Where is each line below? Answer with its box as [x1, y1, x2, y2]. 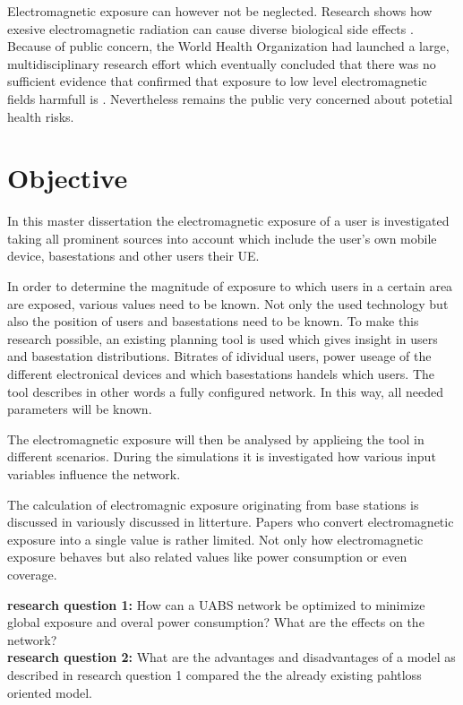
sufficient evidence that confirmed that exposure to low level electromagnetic [7, 72, 427, 90]
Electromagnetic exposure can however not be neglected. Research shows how [7, 2, 433, 20]
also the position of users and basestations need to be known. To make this [7, 312, 419, 331]
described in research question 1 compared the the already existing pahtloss [7, 665, 422, 684]
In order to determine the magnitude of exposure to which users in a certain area [7, 277, 453, 296]
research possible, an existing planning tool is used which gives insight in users [7, 329, 438, 348]
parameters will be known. [7, 400, 152, 418]
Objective [7, 159, 128, 196]
